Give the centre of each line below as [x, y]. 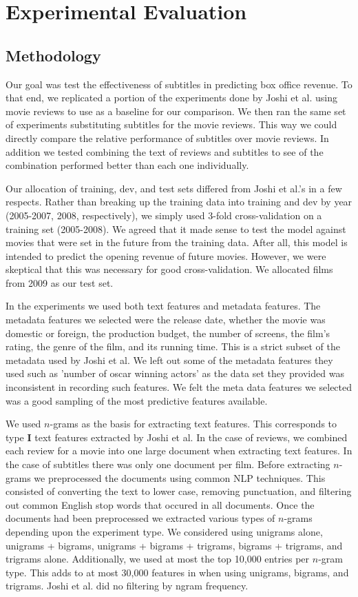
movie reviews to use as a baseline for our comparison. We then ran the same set [176, 111]
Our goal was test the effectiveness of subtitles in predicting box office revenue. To [179, 84]
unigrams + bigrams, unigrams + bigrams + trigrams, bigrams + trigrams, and [174, 545]
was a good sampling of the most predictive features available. [137, 400]
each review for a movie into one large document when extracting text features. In [179, 451]
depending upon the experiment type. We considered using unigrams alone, [164, 531]
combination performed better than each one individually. [127, 165]
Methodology [53, 55]
